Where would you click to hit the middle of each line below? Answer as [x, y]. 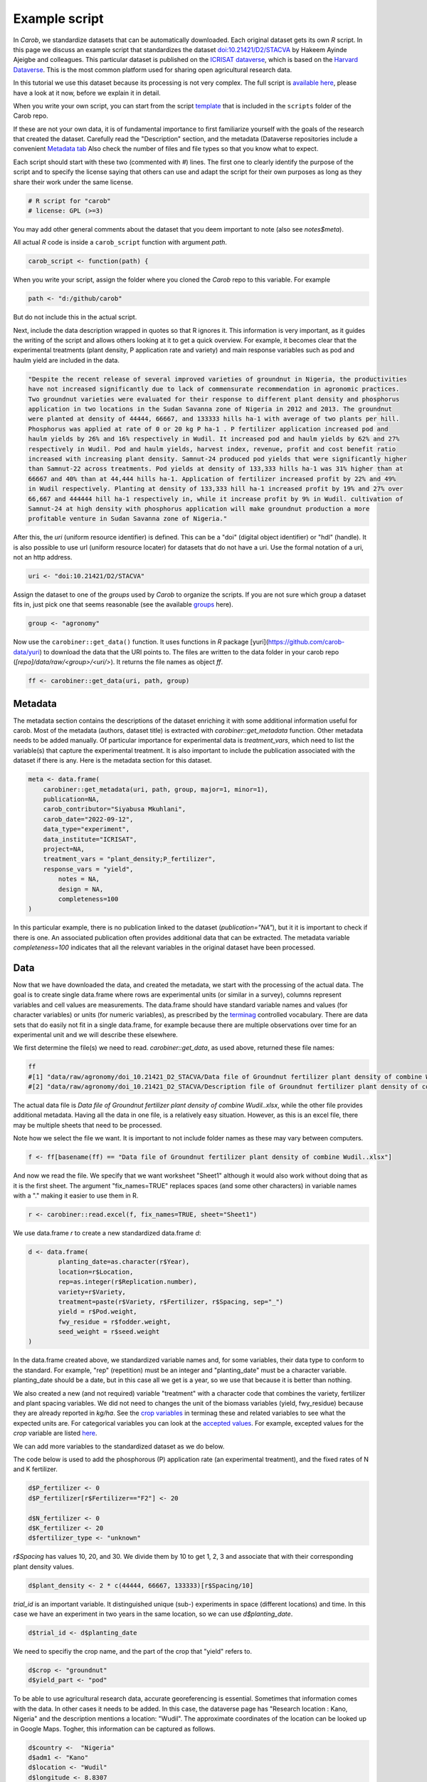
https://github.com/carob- [306, 642]
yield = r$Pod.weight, [98, 1312]
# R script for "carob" [70, 201]
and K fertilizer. [36, 1469]
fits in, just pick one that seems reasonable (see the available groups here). [123, 604]
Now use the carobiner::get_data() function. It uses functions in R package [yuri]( [141, 642]
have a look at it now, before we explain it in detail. [87, 93]
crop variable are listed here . [55, 1433]
